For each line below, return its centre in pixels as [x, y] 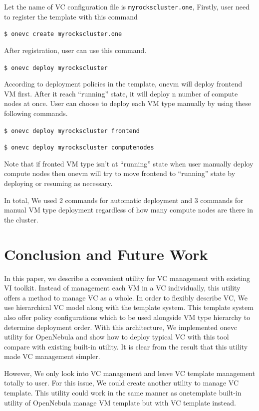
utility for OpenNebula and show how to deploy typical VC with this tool [117, 337]
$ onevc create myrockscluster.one [63, 34]
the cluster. [21, 219]
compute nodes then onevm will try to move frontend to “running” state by [120, 173]
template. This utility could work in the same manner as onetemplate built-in [123, 393]
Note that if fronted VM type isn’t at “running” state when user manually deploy [129, 163]
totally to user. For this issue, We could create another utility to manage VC [122, 383]
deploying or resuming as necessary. [58, 183]
